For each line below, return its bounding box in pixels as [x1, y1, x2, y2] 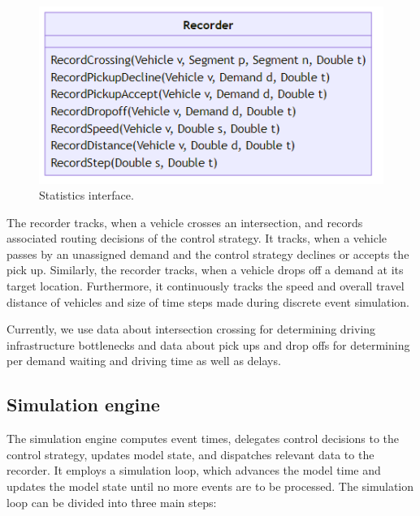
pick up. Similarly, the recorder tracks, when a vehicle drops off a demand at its [6, 261, 404, 278]
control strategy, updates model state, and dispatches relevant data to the [6, 445, 375, 462]
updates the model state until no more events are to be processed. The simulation [6, 478, 414, 495]
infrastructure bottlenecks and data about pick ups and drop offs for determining [6, 336, 410, 353]
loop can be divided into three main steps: [6, 493, 217, 510]
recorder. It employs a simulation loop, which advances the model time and [6, 462, 381, 479]
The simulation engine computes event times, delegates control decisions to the [6, 430, 400, 447]
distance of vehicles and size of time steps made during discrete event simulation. [6, 293, 410, 310]
